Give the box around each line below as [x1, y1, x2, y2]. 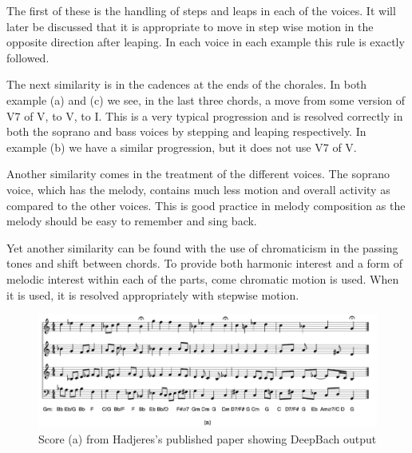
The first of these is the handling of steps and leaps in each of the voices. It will [6, 2, 396, 18]
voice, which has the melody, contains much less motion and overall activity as [6, 181, 390, 197]
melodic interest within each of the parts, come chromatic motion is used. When [6, 270, 399, 287]
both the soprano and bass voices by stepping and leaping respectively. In [6, 123, 366, 140]
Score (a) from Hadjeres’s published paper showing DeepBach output [38, 430, 377, 447]
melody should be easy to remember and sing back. [6, 213, 257, 229]
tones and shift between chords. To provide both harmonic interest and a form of [6, 255, 402, 272]
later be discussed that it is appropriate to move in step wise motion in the [6, 18, 374, 34]
